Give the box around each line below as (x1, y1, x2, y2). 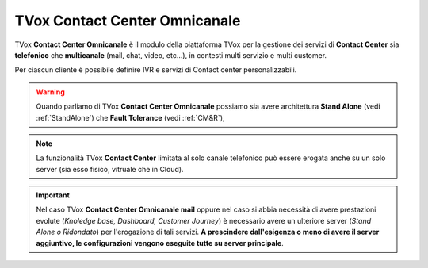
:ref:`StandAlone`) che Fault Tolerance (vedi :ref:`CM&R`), (36, 113, 225, 122)
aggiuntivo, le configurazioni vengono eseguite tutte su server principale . (36, 238, 285, 247)
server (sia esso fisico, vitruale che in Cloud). (36, 164, 184, 174)
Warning (36, 87, 65, 97)
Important (36, 190, 71, 200)
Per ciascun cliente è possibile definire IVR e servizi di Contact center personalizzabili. (14, 65, 297, 75)
